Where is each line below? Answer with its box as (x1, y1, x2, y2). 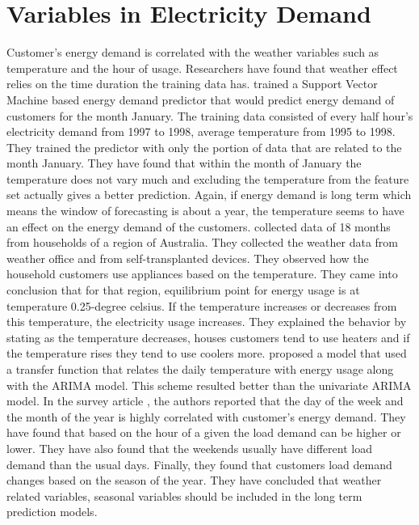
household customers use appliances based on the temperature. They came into (6, 265, 398, 282)
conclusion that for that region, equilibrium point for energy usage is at (6, 282, 360, 298)
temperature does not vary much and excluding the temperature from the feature (6, 170, 409, 187)
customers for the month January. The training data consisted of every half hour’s (6, 107, 413, 124)
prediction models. (6, 503, 98, 520)
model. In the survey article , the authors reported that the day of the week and (6, 392, 404, 409)
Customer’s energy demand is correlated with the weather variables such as (6, 44, 379, 61)
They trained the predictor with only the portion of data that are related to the (6, 138, 402, 155)
